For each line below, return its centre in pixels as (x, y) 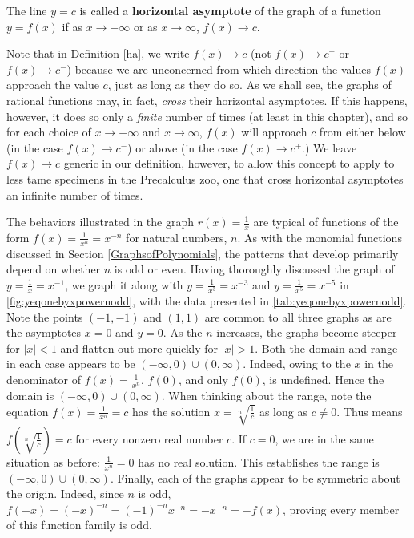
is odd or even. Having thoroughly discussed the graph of (254, 269)
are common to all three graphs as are (298, 316)
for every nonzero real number (149, 438)
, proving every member (341, 509)
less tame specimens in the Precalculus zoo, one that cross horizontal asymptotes (205, 178)
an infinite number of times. (75, 194)
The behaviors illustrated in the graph (100, 222)
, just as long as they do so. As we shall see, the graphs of (249, 85)
